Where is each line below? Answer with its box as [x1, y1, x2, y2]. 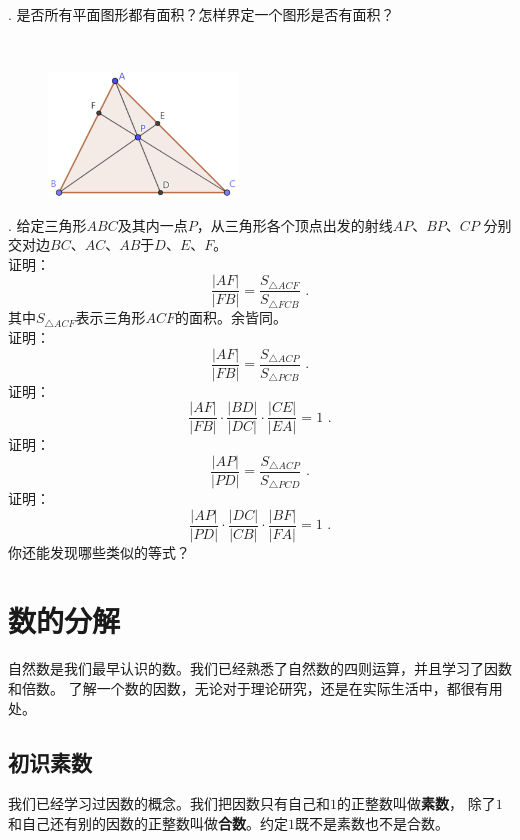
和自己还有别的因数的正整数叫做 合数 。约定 [8, 812, 288, 833]
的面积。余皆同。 [175, 307, 288, 328]
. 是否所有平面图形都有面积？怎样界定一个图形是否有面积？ [8, 3, 395, 24]
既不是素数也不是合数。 [295, 812, 449, 833]
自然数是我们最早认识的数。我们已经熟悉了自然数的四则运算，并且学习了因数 [8, 658, 512, 679]
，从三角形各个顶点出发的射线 [196, 214, 393, 235]
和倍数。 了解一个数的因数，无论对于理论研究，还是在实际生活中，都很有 [8, 677, 489, 698]
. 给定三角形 [8, 214, 87, 235]
